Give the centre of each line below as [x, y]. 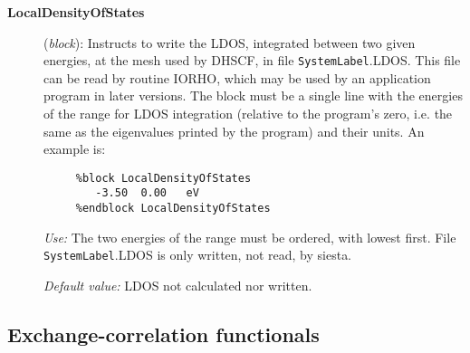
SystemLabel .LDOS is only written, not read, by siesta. [198, 255]
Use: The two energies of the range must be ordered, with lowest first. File [250, 237]
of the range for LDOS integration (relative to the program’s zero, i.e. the [248, 114]
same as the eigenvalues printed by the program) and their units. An [234, 131]
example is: [75, 149]
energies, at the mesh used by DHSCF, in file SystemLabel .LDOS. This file [252, 60]
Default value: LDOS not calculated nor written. [178, 286]
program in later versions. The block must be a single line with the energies [253, 95]
